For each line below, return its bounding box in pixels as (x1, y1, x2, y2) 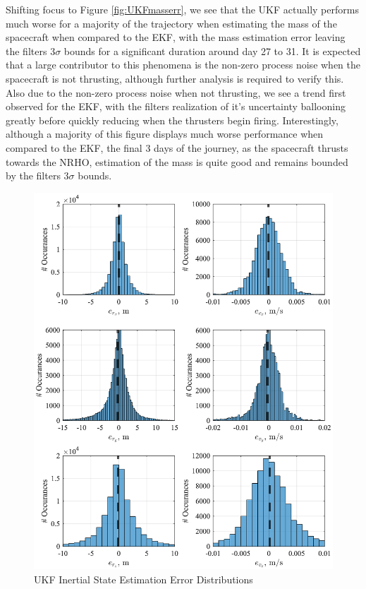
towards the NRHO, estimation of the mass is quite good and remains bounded (6, 154, 348, 169)
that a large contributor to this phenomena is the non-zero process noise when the (6, 57, 361, 72)
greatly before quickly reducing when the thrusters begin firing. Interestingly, (6, 112, 338, 127)
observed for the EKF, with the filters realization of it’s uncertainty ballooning (6, 99, 346, 114)
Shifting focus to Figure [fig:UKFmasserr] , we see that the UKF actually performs (6, 2, 359, 16)
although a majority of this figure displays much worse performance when (6, 126, 324, 141)
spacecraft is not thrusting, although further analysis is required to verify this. (6, 71, 344, 85)
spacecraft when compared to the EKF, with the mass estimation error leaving (6, 30, 346, 44)
